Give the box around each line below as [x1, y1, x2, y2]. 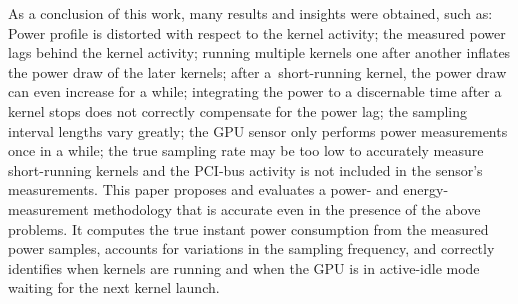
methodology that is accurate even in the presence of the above [93, 198, 481, 219]
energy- [403, 179, 449, 200]
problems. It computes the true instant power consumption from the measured [8, 218, 489, 239]
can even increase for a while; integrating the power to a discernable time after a [8, 81, 502, 102]
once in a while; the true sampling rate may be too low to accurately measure [8, 140, 484, 161]
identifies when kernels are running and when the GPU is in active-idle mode [8, 257, 480, 278]
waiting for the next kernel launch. [8, 277, 220, 298]
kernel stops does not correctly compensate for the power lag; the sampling [8, 100, 468, 121]
